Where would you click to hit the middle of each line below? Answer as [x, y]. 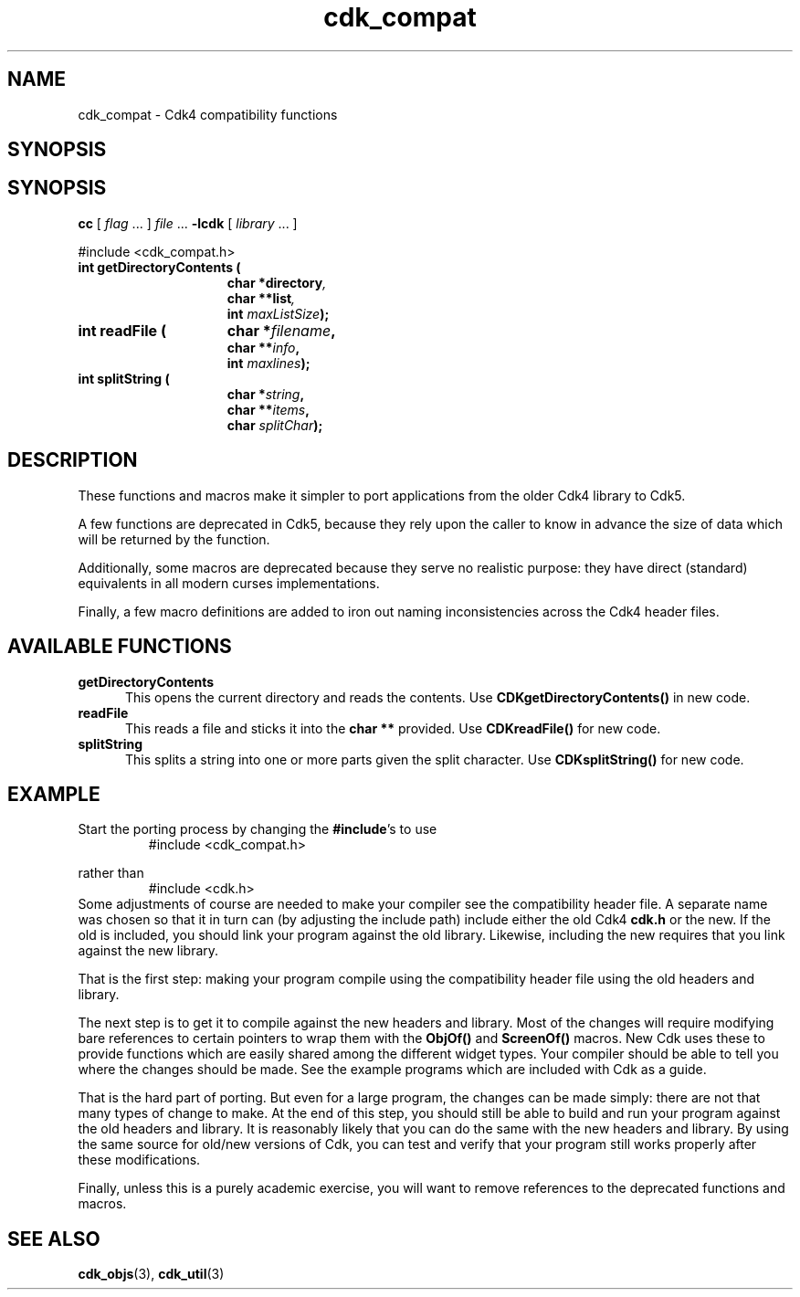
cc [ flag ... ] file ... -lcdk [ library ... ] [188, 223]
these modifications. [139, 1160]
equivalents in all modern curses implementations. [229, 583]
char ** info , [263, 347]
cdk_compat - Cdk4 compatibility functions [208, 114]
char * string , [266, 394]
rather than [111, 873]
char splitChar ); [275, 425]
